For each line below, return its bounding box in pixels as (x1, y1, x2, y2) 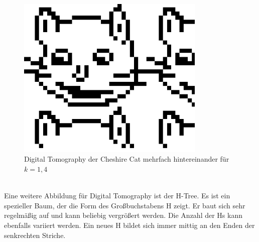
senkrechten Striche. (4, 229, 66, 240)
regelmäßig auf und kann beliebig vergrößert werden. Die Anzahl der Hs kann (4, 210, 242, 220)
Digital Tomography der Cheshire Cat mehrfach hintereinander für (24, 154, 229, 164)
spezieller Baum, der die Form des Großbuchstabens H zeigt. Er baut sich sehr (4, 200, 245, 210)
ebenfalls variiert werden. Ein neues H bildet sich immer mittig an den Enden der (4, 220, 255, 230)
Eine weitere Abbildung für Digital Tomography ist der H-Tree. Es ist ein (4, 190, 230, 201)
